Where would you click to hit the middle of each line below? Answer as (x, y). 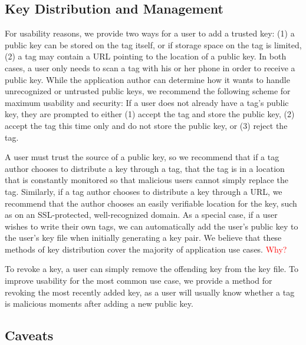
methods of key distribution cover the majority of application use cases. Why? (146, 249)
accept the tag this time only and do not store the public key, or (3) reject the (146, 125)
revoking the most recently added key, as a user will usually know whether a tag (150, 292)
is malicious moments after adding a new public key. (99, 303)
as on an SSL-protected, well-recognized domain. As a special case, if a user (141, 215)
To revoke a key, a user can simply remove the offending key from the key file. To (152, 269)
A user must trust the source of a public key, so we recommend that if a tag (142, 157)
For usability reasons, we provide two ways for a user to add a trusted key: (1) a (150, 33)
